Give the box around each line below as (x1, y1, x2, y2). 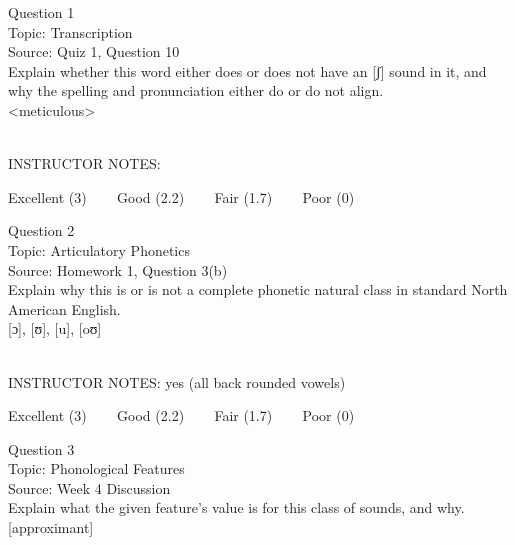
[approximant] (8, 517, 94, 538)
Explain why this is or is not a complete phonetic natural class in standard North (8, 279, 508, 300)
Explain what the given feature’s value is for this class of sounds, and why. (8, 497, 465, 518)
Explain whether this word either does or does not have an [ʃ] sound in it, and (8, 60, 487, 81)
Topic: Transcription (8, 21, 133, 42)
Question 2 (8, 220, 75, 241)
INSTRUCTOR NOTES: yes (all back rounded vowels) (8, 371, 346, 392)
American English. (8, 298, 121, 319)
